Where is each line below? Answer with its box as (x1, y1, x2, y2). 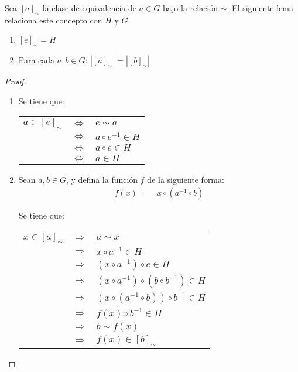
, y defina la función (66, 173, 138, 186)
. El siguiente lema (227, 2, 293, 13)
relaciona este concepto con (5, 13, 102, 26)
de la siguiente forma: (147, 173, 224, 186)
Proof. (5, 75, 26, 87)
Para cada (18, 54, 55, 66)
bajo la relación (162, 2, 218, 13)
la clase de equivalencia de (42, 2, 137, 13)
